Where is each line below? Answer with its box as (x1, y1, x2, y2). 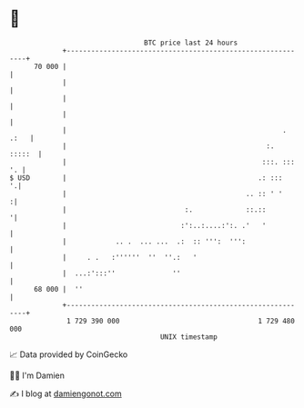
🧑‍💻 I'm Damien (9, 370, 66, 381)
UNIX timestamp (159, 332, 218, 342)
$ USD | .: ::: (9, 173, 283, 183)
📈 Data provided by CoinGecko (9, 349, 128, 360)
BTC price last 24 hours (144, 38, 238, 47)
